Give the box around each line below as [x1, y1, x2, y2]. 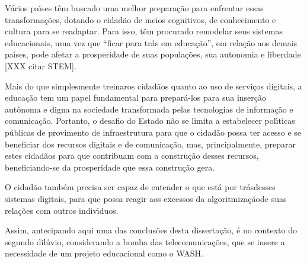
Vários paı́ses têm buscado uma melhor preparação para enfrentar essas [5, 2, 264, 14]
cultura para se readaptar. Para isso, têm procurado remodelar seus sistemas [5, 25, 283, 37]
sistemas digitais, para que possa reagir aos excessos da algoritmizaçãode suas [5, 192, 287, 204]
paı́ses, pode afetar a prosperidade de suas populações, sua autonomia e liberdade [5, 48, 301, 60]
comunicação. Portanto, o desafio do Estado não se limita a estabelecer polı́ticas [5, 114, 295, 127]
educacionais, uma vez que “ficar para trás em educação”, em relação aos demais [5, 36, 298, 49]
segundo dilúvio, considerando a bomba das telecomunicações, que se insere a [5, 235, 285, 248]
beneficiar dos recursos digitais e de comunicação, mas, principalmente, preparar [5, 137, 296, 150]
